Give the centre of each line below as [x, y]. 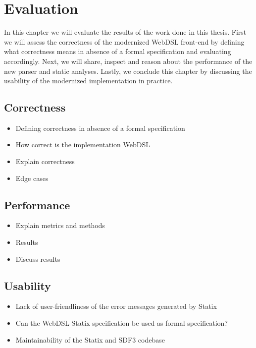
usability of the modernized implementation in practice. [88, 81]
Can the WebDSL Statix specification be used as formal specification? [122, 323]
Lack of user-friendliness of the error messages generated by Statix [116, 306]
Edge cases [32, 178]
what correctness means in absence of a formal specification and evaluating [118, 51]
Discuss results [38, 259]
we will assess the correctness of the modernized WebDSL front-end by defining [124, 41]
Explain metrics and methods [60, 225]
